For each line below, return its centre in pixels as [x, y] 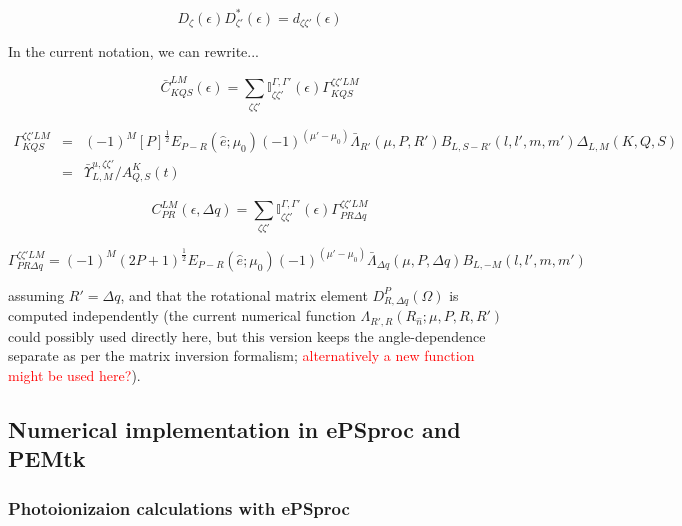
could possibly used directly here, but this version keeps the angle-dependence [247, 335]
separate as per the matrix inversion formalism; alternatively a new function [241, 355]
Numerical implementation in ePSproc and [234, 428]
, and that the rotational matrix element [244, 294]
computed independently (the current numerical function [182, 315]
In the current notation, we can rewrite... [133, 50]
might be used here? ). [74, 374]
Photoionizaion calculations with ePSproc [179, 507]
